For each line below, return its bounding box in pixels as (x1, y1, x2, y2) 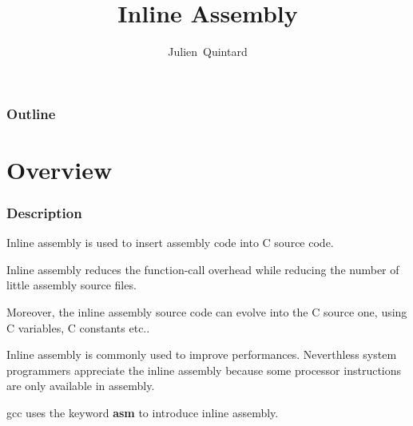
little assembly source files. (6, 277, 137, 293)
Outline (6, 103, 56, 123)
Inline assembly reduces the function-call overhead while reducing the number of (6, 261, 399, 277)
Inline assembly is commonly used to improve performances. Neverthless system (6, 346, 397, 363)
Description (6, 202, 82, 222)
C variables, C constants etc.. (6, 319, 150, 336)
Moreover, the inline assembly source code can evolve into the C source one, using (6, 304, 407, 320)
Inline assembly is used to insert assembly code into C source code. (6, 234, 334, 251)
